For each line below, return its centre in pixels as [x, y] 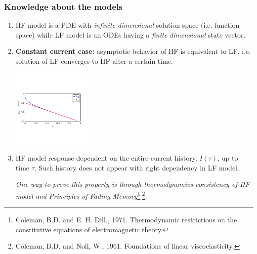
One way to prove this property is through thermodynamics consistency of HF [132, 184]
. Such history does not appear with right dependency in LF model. [137, 167]
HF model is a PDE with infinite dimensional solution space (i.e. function [128, 25]
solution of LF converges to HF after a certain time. [94, 61]
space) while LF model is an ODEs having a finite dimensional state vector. [130, 34]
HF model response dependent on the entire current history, [106, 158]
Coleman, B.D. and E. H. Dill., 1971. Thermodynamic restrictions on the [126, 220]
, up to [228, 158]
